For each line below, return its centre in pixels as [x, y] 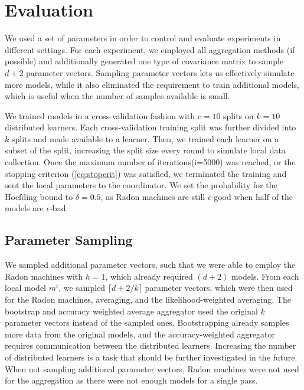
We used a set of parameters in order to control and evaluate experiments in [143, 38]
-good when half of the [252, 196]
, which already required [149, 276]
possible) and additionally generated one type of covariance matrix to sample [144, 61]
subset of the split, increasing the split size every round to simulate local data [145, 150]
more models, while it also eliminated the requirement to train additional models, [152, 84]
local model [25, 288]
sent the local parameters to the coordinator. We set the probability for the [141, 185]
